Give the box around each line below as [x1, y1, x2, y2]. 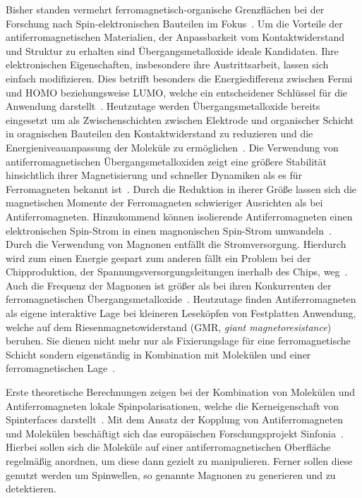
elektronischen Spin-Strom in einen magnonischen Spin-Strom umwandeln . [6, 223, 332, 237]
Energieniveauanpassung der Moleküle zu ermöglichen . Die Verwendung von [6, 139, 339, 154]
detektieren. [6, 481, 56, 496]
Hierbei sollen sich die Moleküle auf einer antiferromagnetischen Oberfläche [6, 440, 331, 454]
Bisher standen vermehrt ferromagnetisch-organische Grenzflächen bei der [6, 2, 325, 16]
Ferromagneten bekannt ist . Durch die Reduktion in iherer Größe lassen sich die [6, 181, 357, 196]
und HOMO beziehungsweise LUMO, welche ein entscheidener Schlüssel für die [6, 85, 348, 99]
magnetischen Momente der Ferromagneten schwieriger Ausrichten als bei [6, 195, 323, 210]
